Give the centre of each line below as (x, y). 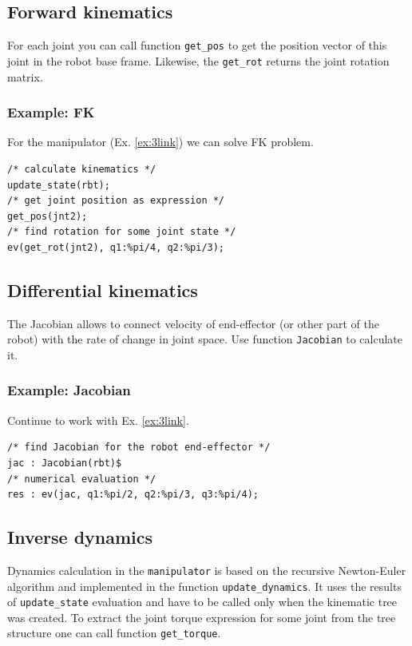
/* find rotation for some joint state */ (122, 232)
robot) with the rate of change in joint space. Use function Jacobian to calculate (205, 339)
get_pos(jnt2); (48, 216)
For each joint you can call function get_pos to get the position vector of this (197, 45)
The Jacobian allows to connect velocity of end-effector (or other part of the (193, 323)
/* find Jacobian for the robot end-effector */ (139, 448)
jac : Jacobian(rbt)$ (65, 463)
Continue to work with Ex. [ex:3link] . (98, 420)
